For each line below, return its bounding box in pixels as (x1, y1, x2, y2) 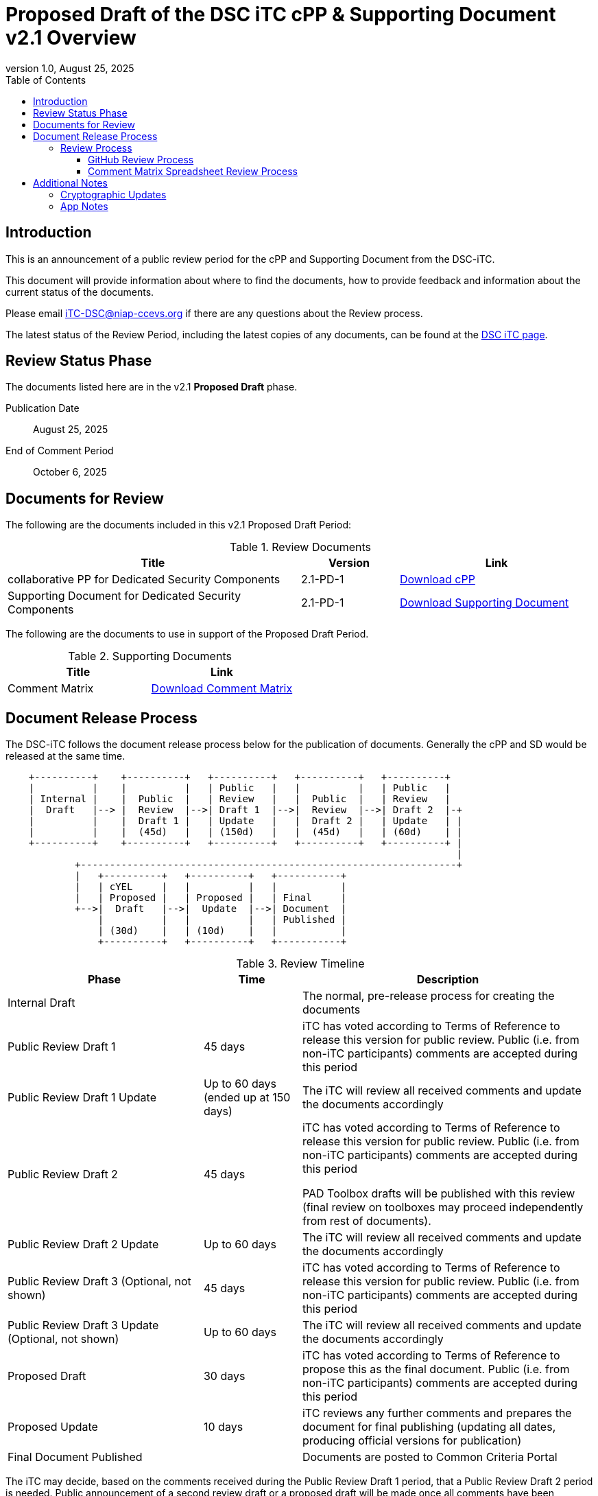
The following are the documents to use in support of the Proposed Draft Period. (5, 628, 369, 640)
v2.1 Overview (5, 26, 136, 49)
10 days (203, 1420, 243, 1434)
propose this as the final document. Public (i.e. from (302, 1362, 570, 1377)
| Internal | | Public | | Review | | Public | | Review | (28, 793, 451, 805)
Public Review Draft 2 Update (8, 1237, 159, 1252)
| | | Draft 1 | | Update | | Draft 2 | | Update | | (28, 815, 462, 827)
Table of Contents (5, 73, 86, 86)
